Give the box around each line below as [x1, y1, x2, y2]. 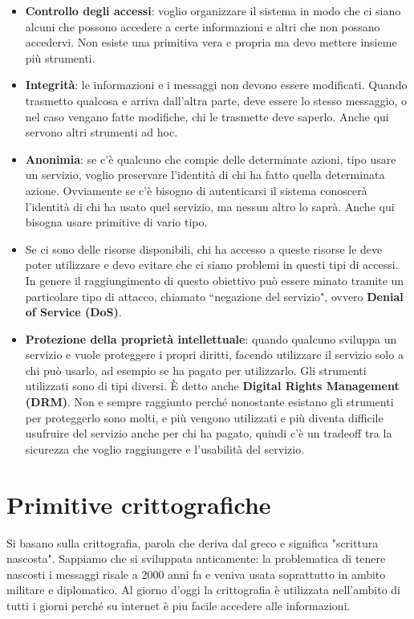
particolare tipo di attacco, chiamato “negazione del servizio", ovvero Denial [25, 287, 404, 304]
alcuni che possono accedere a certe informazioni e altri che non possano [25, 18, 380, 35]
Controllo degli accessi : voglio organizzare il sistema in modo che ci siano [25, 2, 401, 18]
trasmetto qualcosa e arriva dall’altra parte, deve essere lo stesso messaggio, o [25, 92, 408, 108]
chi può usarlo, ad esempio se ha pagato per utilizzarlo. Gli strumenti [25, 361, 367, 378]
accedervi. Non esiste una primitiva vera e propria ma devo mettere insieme [25, 34, 397, 51]
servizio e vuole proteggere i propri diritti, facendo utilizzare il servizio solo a [25, 346, 404, 363]
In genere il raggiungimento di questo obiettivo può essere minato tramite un [25, 271, 404, 288]
